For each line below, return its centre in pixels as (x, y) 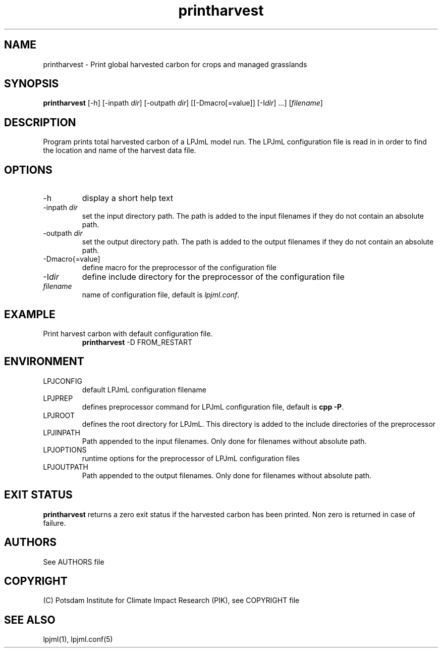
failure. (54, 523)
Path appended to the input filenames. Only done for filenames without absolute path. (224, 441)
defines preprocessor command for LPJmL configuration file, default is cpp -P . (213, 407)
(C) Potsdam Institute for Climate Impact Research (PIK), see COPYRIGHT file (171, 600)
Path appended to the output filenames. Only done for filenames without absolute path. (227, 475)
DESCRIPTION (40, 122)
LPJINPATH (62, 432)
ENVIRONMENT (44, 362)
